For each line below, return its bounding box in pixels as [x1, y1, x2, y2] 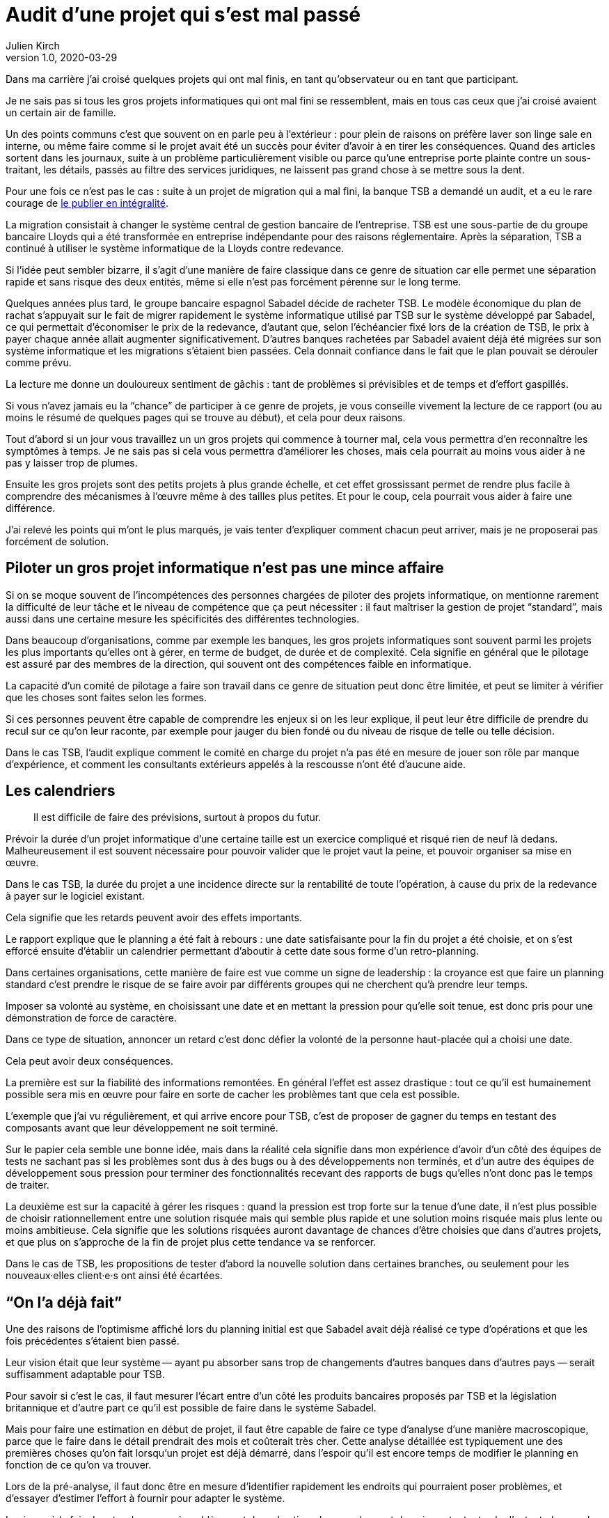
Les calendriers [6, 782, 116, 800]
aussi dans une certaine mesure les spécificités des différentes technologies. [6, 612, 360, 625]
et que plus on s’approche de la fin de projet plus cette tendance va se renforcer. [6, 1236, 377, 1249]
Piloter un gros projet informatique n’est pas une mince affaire [6, 559, 444, 577]
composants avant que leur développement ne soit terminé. [6, 1122, 278, 1134]
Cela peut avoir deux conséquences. [6, 1055, 174, 1067]
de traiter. [6, 1179, 49, 1191]
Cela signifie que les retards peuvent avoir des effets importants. [6, 911, 302, 924]
